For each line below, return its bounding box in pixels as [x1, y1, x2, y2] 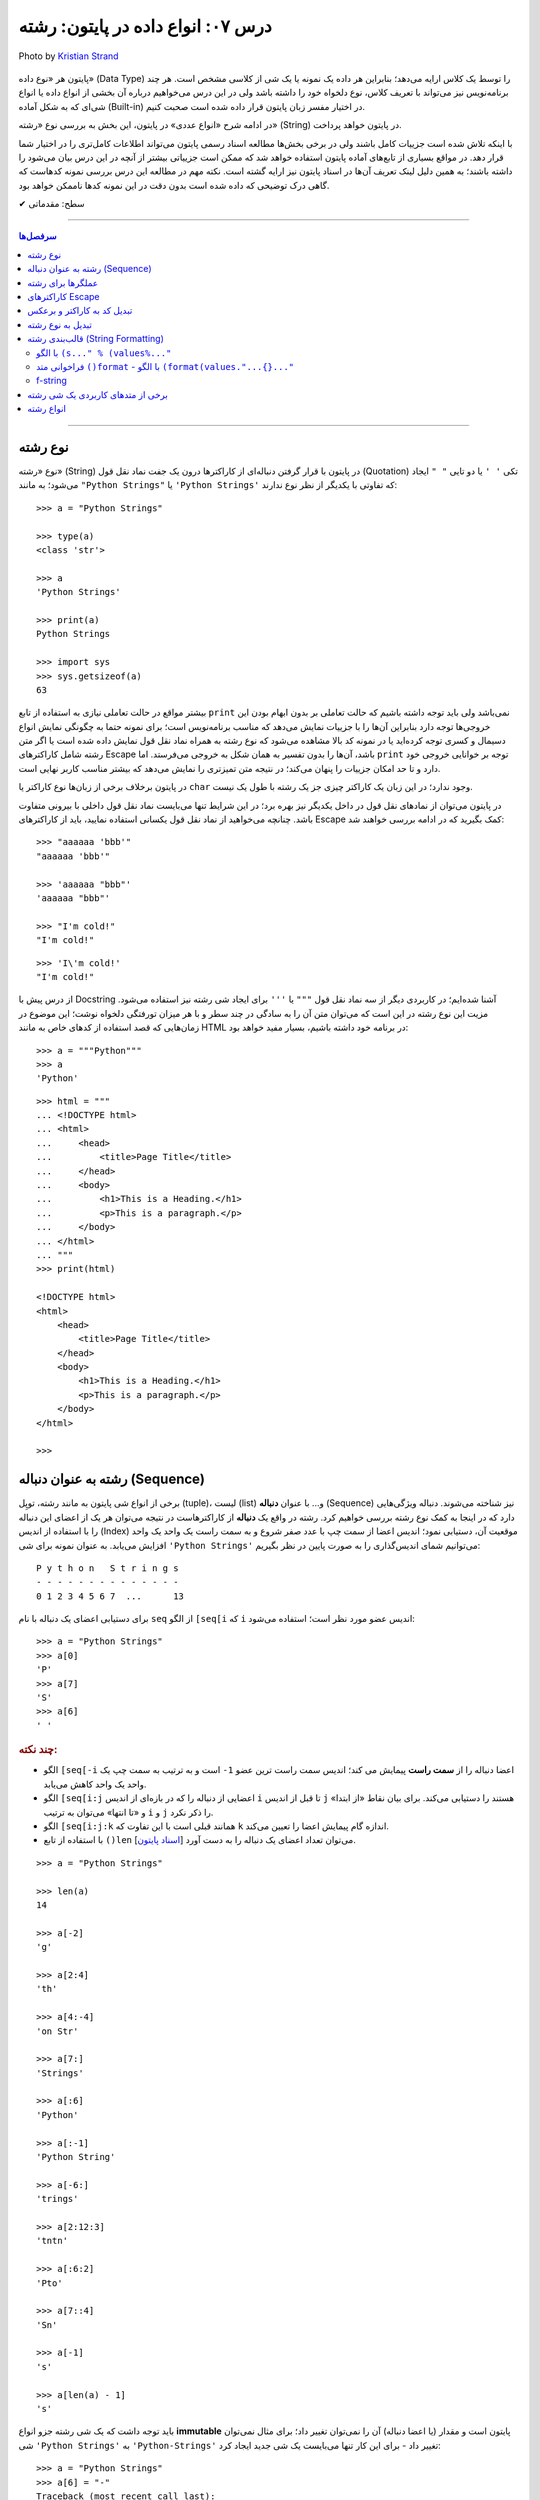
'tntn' [36, 2235, 69, 2247]
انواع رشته [27, 403, 67, 415]
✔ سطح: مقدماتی [18, 198, 85, 210]
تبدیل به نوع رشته [27, 318, 92, 330]
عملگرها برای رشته [27, 276, 99, 289]
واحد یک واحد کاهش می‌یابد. [43, 1778, 147, 1790]
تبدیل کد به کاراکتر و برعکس [27, 305, 133, 317]
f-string [36, 375, 67, 387]
